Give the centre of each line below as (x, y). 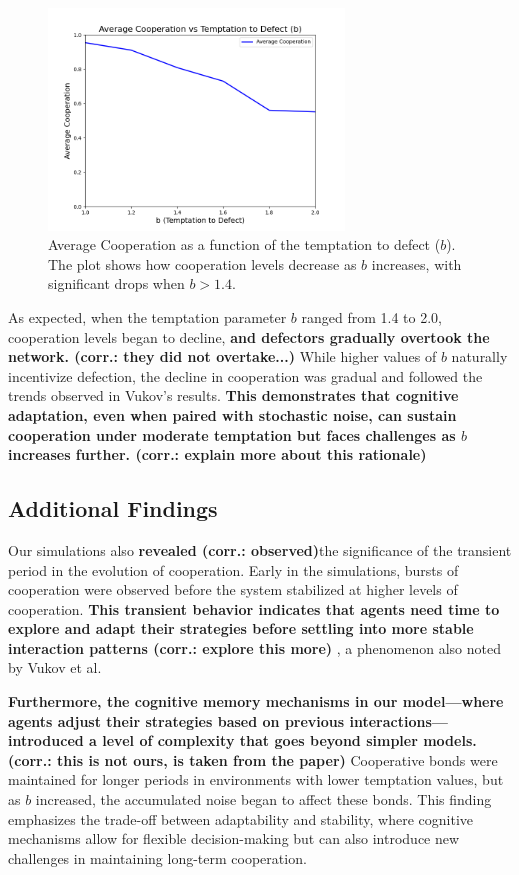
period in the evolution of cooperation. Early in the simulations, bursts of (233, 569)
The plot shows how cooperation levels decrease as (202, 263)
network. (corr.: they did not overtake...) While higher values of (222, 356)
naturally (479, 356)
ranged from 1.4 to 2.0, (372, 316)
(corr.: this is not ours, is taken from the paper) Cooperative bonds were (253, 759)
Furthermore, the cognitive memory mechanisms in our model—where (256, 701)
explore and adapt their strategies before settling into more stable (241, 628)
